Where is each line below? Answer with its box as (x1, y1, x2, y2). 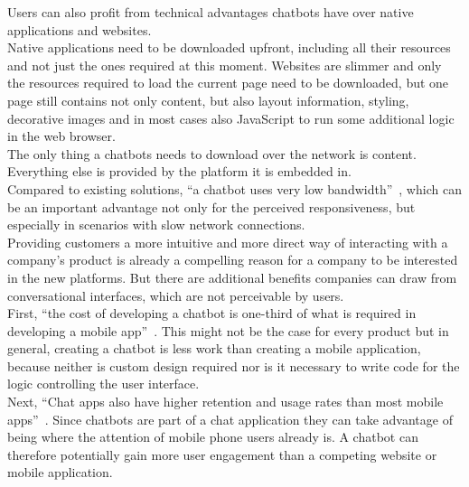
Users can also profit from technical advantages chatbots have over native (7, 3, 414, 21)
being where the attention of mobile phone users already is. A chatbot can (7, 427, 418, 446)
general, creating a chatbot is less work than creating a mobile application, (7, 339, 421, 358)
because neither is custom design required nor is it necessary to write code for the (7, 356, 460, 375)
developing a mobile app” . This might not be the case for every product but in (7, 321, 449, 340)
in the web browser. (7, 126, 116, 145)
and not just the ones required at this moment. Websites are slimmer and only (7, 55, 442, 74)
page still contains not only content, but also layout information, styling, (7, 90, 409, 109)
